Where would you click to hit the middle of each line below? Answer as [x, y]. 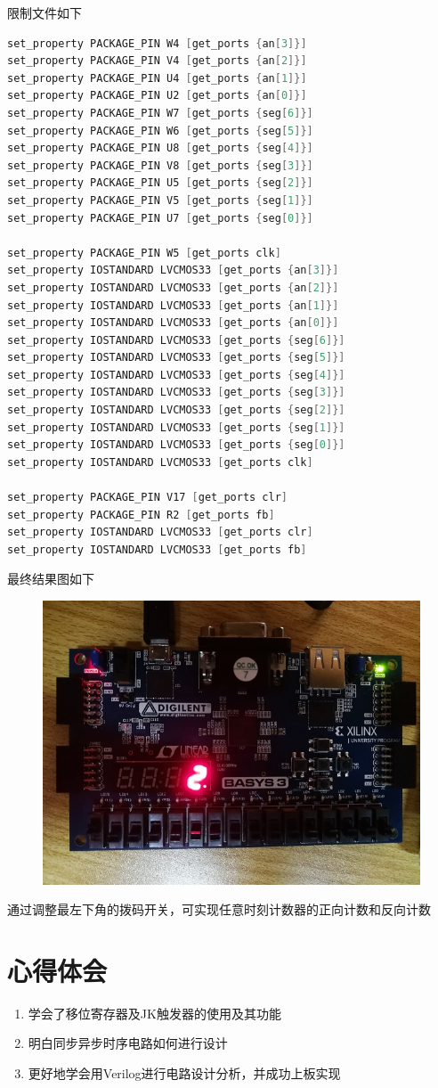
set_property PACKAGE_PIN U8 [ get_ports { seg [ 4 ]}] [160, 148]
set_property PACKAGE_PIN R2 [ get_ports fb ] [141, 515]
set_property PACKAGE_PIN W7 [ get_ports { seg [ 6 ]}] [160, 113]
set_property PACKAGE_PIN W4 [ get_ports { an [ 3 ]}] [157, 43]
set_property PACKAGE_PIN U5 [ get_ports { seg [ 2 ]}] [160, 183]
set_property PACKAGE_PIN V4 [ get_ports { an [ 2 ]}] [157, 61]
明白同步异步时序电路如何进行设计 [128, 1043]
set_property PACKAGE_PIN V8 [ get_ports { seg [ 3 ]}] [160, 165]
